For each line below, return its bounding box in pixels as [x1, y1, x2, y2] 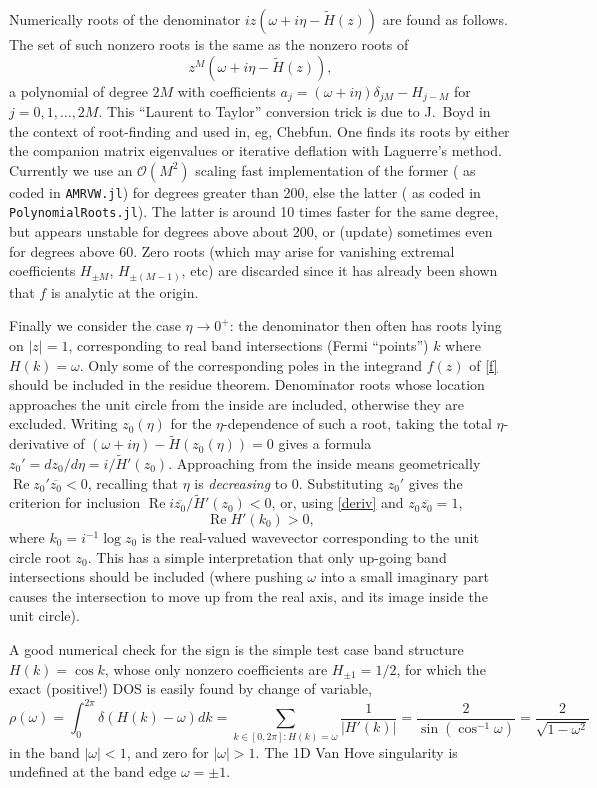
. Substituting [298, 472, 383, 493]
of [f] [469, 354, 498, 375]
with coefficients [177, 80, 276, 101]
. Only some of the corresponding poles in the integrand [79, 354, 422, 375]
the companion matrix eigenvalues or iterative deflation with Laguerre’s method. [9, 140, 502, 161]
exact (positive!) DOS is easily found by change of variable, [9, 678, 372, 699]
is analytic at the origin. [50, 281, 199, 302]
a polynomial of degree [9, 80, 148, 101]
